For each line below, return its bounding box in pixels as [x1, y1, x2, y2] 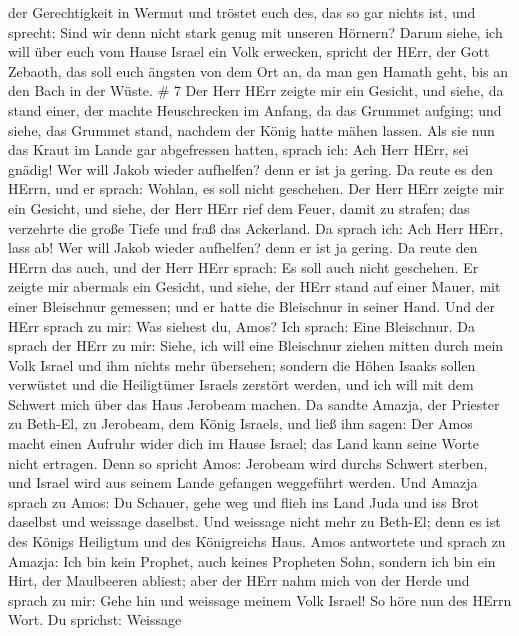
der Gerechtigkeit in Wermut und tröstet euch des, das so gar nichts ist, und [8, 2, 476, 22]
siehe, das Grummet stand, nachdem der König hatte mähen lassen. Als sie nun [8, 119, 495, 140]
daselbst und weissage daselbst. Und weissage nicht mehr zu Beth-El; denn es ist [8, 511, 501, 532]
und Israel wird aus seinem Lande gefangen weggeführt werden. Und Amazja [8, 472, 478, 493]
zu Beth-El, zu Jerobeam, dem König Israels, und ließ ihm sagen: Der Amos [8, 413, 473, 434]
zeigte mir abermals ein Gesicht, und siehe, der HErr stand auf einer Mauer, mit [8, 276, 501, 297]
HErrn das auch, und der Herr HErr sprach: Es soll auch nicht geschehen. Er [8, 256, 479, 277]
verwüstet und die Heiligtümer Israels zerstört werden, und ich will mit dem [8, 374, 474, 395]
